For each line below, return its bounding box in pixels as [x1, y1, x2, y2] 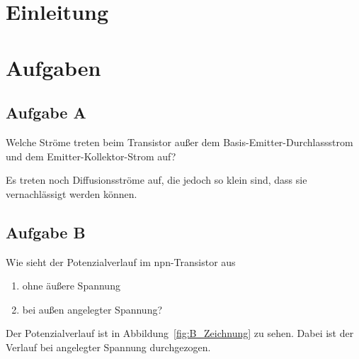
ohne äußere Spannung [22, 278, 120, 293]
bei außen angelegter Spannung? [22, 302, 163, 316]
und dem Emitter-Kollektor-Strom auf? [6, 148, 176, 163]
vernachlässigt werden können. [6, 186, 137, 201]
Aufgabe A [6, 101, 86, 123]
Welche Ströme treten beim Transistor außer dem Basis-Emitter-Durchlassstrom [6, 134, 353, 149]
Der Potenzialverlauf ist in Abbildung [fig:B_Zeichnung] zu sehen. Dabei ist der [6, 326, 354, 341]
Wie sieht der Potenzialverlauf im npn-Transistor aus [6, 254, 236, 269]
